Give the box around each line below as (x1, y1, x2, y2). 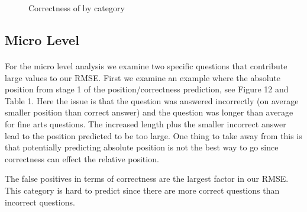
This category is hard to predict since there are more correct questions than (5, 184, 280, 196)
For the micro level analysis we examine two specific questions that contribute (5, 59, 287, 72)
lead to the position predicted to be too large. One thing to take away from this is (5, 129, 302, 142)
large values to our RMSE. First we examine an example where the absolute (5, 71, 281, 83)
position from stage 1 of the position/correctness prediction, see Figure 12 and (5, 83, 289, 95)
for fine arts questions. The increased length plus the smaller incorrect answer (5, 117, 286, 130)
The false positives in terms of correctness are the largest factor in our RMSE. (5, 172, 289, 185)
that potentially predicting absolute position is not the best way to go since (5, 141, 279, 153)
